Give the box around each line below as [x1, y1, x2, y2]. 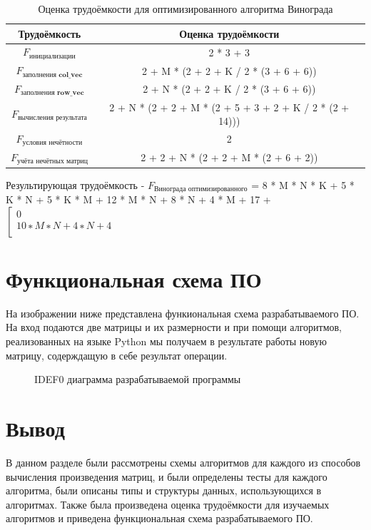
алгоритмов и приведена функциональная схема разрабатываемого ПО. [6, 511, 313, 526]
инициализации [29, 52, 76, 60]
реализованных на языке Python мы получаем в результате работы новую [6, 334, 327, 348]
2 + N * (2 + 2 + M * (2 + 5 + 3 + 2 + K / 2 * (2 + [109, 99, 350, 114]
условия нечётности [22, 139, 83, 147]
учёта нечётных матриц [17, 158, 88, 165]
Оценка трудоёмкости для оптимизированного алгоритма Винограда [38, 1, 333, 16]
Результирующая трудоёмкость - [6, 177, 145, 192]
